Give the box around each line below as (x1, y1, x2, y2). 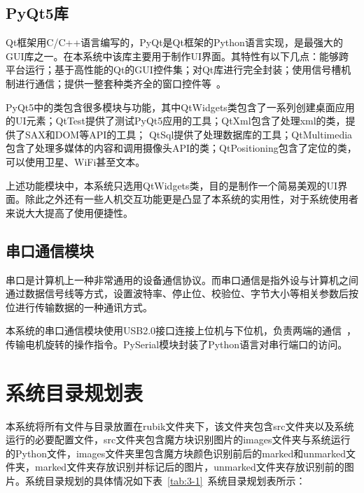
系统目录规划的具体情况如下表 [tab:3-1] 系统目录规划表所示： (24, 473, 306, 487)
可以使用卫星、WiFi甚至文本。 (6, 154, 146, 169)
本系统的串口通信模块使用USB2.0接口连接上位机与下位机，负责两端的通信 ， (6, 323, 357, 338)
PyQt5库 (6, 2, 69, 24)
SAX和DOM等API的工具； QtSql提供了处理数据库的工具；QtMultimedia (24, 127, 353, 141)
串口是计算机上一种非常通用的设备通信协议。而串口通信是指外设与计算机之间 (6, 272, 358, 287)
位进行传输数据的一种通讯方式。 (6, 299, 153, 314)
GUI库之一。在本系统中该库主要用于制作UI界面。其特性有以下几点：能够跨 (6, 48, 349, 63)
